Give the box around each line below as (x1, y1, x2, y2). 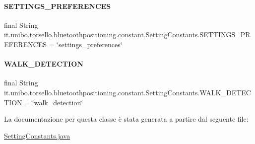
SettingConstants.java (4, 130, 70, 141)
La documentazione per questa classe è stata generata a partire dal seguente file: (4, 114, 249, 124)
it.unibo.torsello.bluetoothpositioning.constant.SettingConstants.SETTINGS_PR (4, 29, 251, 40)
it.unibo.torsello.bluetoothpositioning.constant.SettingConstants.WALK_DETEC (4, 87, 251, 97)
